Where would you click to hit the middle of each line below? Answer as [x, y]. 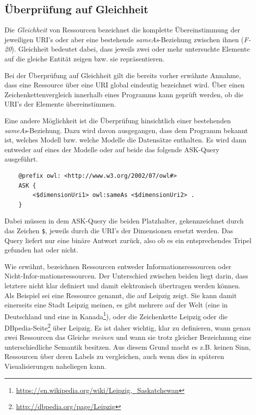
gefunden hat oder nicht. [42, 250]
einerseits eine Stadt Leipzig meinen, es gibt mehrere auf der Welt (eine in [116, 305]
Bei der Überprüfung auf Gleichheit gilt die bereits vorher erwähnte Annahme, [123, 75]
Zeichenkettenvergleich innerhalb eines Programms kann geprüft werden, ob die [124, 94]
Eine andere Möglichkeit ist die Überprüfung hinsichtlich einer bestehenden [118, 120]
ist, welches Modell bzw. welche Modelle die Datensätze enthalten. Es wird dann [126, 140]
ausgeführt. [21, 159]
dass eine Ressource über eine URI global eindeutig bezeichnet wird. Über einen [125, 85]
